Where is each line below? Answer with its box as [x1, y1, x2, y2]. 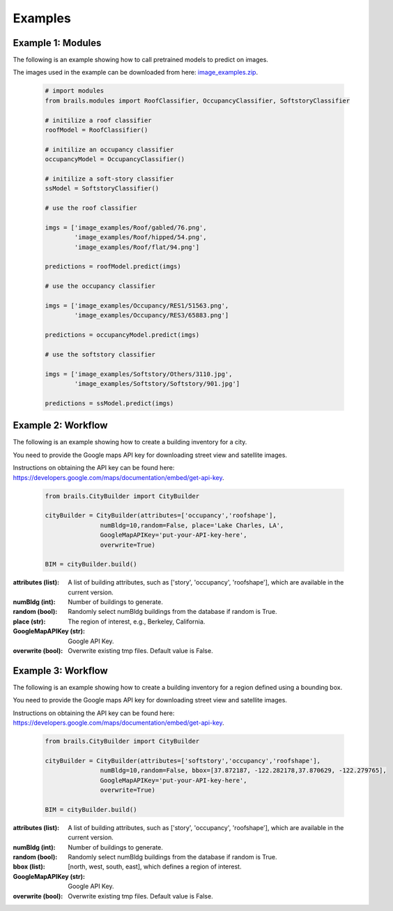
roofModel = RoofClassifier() [45, 126, 148, 134]
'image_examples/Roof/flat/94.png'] [74, 243, 200, 251]
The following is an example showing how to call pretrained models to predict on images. [13, 56, 268, 64]
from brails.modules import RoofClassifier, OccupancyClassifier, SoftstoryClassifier [45, 96, 350, 105]
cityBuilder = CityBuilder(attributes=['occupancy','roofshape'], [45, 511, 277, 520]
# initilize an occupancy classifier [45, 145, 174, 153]
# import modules [45, 87, 105, 95]
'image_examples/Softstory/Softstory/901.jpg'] [74, 380, 240, 388]
